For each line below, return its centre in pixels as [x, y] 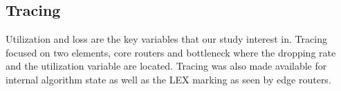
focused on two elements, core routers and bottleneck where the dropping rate [171, 52]
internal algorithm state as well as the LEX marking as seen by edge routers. [168, 79]
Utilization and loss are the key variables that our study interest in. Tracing [166, 39]
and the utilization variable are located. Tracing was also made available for [166, 66]
